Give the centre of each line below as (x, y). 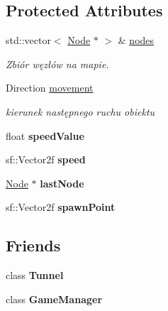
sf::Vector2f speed (46, 159)
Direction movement (50, 88)
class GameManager (54, 299)
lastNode (62, 183)
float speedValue (45, 135)
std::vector (28, 40)
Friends (33, 245)
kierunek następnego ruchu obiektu (80, 111)
